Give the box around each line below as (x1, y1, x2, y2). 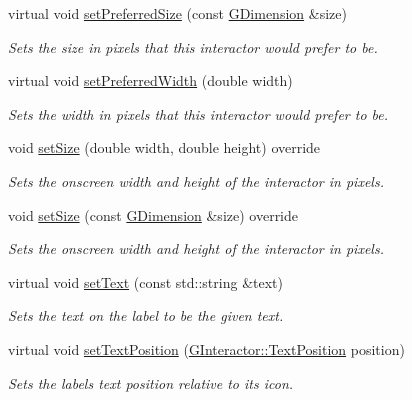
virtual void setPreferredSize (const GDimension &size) (8, 3, 347, 23)
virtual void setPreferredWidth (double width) (8, 70, 293, 91)
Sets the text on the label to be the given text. (8, 305, 284, 326)
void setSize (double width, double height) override (8, 137, 321, 158)
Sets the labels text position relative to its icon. (8, 372, 294, 393)
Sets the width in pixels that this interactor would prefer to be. (8, 103, 389, 124)
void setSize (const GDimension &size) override (8, 204, 299, 225)
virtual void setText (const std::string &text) (8, 271, 283, 292)
